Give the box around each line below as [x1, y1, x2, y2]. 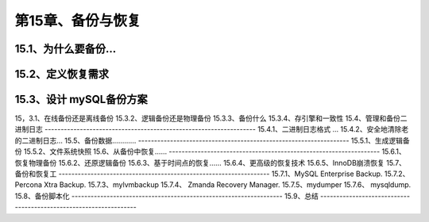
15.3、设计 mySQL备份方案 [14, 93, 149, 106]
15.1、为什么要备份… [14, 42, 117, 55]
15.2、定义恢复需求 [14, 67, 109, 81]
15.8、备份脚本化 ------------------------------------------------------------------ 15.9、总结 [14, 191, 319, 201]
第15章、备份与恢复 [14, 12, 141, 29]
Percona [14, 180, 43, 189]
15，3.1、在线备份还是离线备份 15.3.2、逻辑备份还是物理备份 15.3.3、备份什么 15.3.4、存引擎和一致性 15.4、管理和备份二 [14, 113, 408, 123]
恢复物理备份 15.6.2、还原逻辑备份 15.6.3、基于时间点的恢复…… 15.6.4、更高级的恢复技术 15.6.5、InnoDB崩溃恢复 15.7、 [14, 158, 407, 167]
